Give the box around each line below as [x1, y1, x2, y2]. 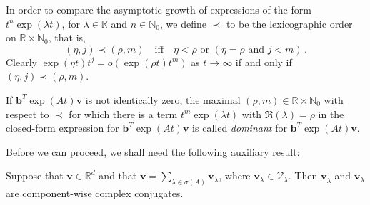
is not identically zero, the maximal [85, 92, 241, 107]
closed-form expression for [6, 120, 119, 135]
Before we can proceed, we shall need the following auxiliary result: [6, 144, 300, 159]
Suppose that [6, 168, 64, 183]
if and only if [235, 54, 292, 69]
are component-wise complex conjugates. [6, 186, 184, 201]
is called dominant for [192, 120, 287, 135]
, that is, [48, 30, 86, 45]
